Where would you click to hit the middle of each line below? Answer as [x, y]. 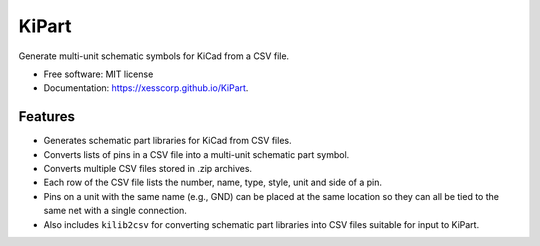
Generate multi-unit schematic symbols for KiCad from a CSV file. [154, 56]
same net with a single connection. [115, 211]
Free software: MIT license [98, 74]
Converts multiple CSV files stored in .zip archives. [148, 169]
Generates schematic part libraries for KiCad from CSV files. [167, 141]
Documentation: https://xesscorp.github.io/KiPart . [146, 88]
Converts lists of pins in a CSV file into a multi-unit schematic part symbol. [196, 154]
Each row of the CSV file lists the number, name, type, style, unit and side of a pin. [213, 182]
